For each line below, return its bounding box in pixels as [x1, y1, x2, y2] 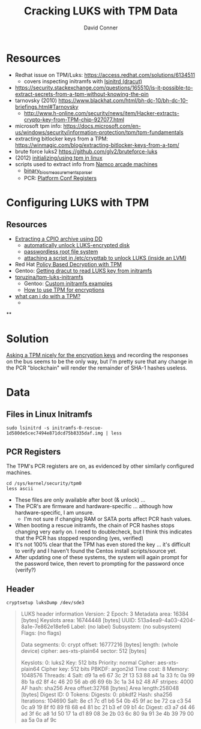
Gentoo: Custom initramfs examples [23, 280, 113, 287]
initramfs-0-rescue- [52, 425, 103, 431]
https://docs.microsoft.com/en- [63, 122, 141, 130]
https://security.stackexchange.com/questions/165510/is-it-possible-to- [14, 84, 193, 91]
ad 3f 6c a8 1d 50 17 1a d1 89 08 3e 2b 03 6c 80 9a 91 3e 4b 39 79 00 [20, 710, 194, 718]
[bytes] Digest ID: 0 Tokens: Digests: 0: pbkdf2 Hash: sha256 [20, 691, 173, 698]
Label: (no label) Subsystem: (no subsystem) [71, 623, 182, 631]
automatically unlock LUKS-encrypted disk [23, 242, 130, 249]
